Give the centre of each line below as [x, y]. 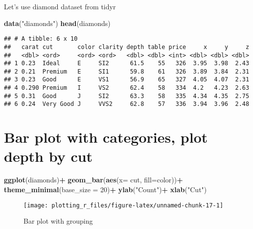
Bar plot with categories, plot [106, 137]
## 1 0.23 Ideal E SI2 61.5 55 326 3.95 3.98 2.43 [127, 64]
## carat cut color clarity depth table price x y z [127, 47]
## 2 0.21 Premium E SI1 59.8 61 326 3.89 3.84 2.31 [127, 71]
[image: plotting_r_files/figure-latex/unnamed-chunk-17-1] [124, 205]
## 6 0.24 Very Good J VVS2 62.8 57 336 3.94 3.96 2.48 [127, 104]
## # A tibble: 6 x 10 [41, 39]
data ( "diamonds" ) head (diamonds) [57, 23]
